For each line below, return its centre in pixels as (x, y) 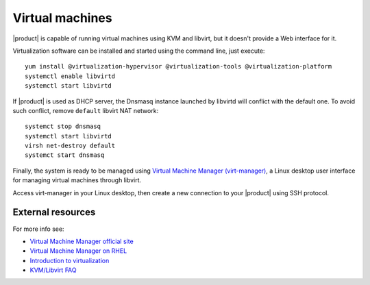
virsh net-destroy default (70, 146)
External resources (54, 212)
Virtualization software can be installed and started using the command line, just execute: (139, 51)
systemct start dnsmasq (65, 155)
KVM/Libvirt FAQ (53, 270)
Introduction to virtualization (70, 260)
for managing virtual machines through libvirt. (77, 180)
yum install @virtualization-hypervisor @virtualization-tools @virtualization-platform (178, 66)
